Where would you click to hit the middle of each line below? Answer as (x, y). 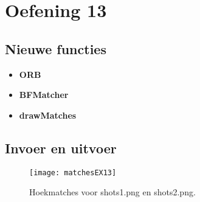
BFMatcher (44, 95)
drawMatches (48, 115)
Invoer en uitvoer (61, 148)
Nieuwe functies (56, 48)
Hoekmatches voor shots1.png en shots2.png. (112, 192)
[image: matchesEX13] (73, 172)
